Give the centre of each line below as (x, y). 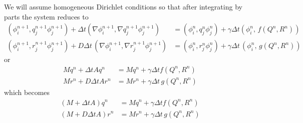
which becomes (27, 92)
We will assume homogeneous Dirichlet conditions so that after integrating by (123, 6)
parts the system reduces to (46, 16)
